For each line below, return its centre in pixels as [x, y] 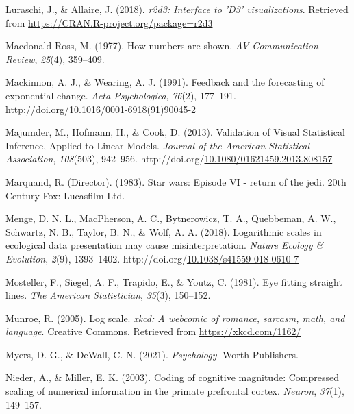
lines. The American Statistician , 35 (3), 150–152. [108, 295]
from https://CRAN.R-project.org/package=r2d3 [109, 22]
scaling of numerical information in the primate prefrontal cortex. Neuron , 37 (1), [175, 391]
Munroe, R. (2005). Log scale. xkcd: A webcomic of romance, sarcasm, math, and [175, 318]
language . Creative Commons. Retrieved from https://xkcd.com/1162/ [153, 331]
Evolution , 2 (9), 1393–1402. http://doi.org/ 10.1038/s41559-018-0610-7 [152, 258]
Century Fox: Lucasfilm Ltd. [65, 195]
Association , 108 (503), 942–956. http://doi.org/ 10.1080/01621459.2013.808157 [169, 159]
